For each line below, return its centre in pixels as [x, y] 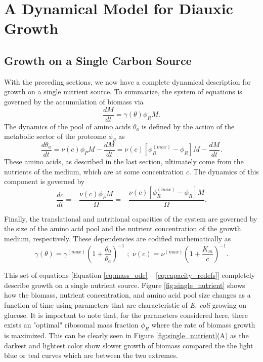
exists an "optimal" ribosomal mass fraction [71, 325]
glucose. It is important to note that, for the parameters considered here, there [126, 315]
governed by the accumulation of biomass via [74, 101]
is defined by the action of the [188, 126]
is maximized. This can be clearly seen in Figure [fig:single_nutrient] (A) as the [126, 335]
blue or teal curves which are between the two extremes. [91, 355]
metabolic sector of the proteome [55, 136]
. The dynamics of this [224, 171]
